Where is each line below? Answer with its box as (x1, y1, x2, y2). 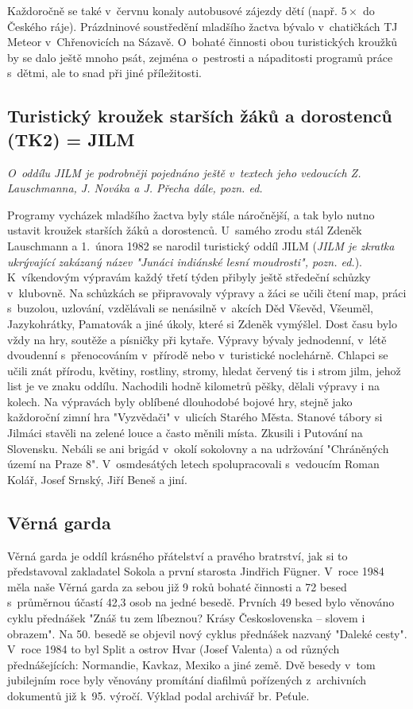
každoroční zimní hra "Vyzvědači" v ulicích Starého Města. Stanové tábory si (7, 409, 383, 425)
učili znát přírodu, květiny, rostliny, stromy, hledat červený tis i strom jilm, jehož (7, 362, 401, 378)
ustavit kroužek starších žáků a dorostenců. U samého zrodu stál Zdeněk (7, 222, 362, 238)
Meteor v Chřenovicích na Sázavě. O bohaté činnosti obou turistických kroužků (7, 33, 398, 50)
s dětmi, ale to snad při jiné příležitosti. (7, 64, 202, 81)
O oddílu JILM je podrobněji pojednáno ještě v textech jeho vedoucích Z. (7, 164, 361, 180)
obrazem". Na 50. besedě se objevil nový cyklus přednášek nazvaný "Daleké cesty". (7, 625, 407, 641)
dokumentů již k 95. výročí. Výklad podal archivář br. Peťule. (7, 687, 310, 703)
